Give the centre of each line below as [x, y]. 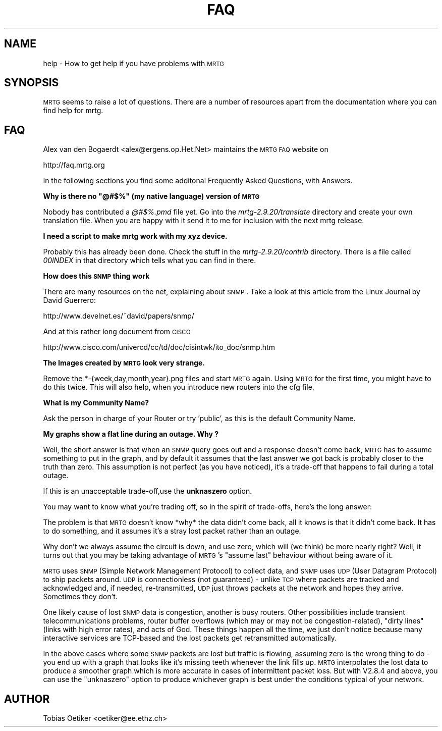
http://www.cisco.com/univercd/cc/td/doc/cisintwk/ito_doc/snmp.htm [159, 347]
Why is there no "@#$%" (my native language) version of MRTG [151, 196]
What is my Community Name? [96, 403]
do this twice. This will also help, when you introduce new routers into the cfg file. [179, 387]
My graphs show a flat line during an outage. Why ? [131, 434]
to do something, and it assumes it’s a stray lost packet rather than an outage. [172, 531]
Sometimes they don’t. [80, 597]
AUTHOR [27, 699]
